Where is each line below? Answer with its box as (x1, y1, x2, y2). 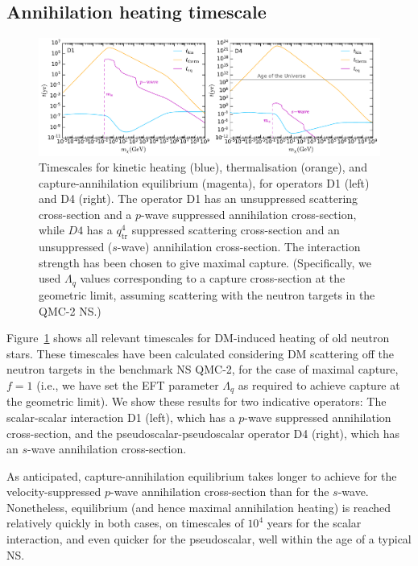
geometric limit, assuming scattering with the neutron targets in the (39, 286, 375, 303)
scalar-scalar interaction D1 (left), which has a (6, 408, 235, 425)
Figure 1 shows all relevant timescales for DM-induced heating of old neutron (6, 329, 390, 346)
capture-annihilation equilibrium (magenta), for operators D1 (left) (39, 174, 370, 191)
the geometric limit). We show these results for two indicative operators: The (6, 393, 387, 410)
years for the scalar (267, 514, 362, 531)
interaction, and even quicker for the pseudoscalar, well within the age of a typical (6, 531, 412, 547)
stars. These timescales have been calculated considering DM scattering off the (6, 345, 395, 361)
